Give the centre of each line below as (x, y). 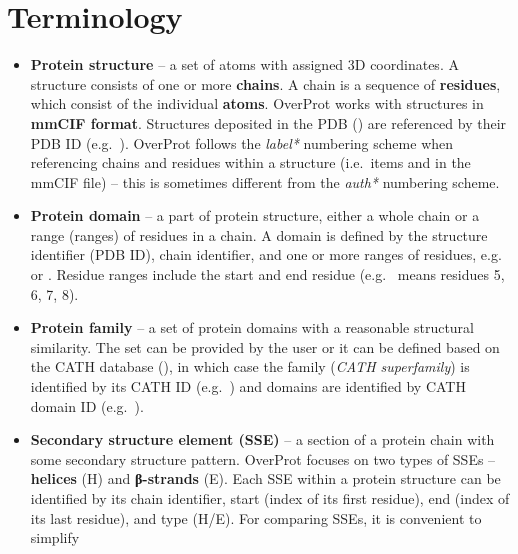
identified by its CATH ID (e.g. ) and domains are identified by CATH (248, 386)
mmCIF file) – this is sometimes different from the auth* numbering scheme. (265, 181)
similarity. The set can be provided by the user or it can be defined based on (265, 346)
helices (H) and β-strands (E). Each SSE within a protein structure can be (265, 478)
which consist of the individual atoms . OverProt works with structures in (257, 103)
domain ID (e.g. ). (87, 405)
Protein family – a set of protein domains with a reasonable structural (252, 327)
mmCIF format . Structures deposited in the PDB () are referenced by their (268, 122)
